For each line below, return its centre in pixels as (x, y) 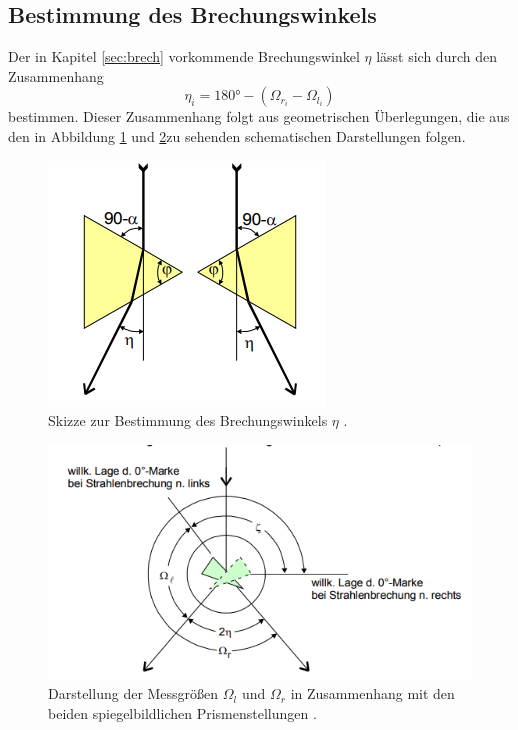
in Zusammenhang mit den (372, 693)
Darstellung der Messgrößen (133, 693)
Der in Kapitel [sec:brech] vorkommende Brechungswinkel (184, 56)
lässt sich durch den (436, 56)
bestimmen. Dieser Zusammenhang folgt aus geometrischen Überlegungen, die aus (259, 116)
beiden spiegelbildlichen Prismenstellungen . (182, 712)
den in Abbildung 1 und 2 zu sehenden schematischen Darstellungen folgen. (237, 135)
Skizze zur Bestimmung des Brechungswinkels (188, 420)
